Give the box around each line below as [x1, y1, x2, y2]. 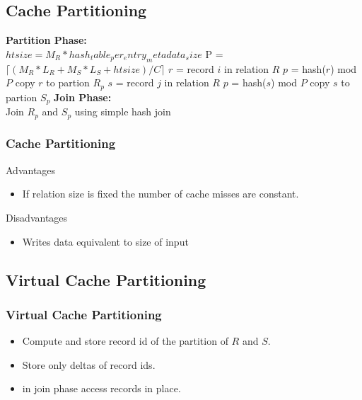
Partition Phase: [6, 33, 87, 47]
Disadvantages [6, 210, 68, 224]
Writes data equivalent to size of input [22, 234, 189, 248]
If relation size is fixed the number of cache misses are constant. [22, 186, 299, 201]
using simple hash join [74, 104, 171, 119]
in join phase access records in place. [22, 381, 181, 396]
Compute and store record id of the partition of [22, 333, 228, 348]
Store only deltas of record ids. [22, 357, 156, 372]
